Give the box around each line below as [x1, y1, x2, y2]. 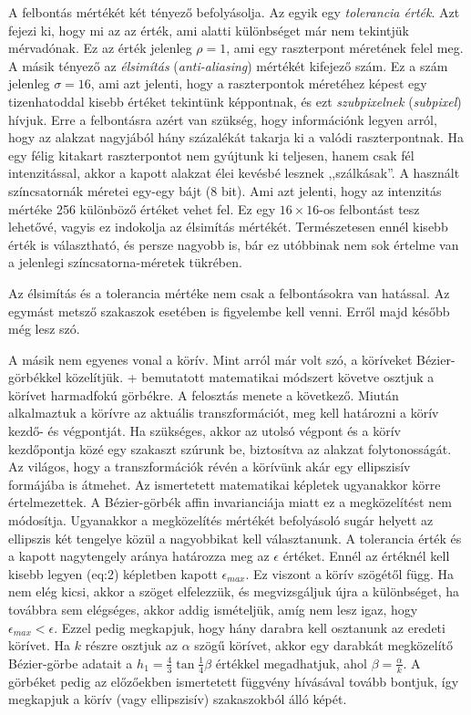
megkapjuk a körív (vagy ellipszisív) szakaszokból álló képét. [8, 689, 347, 709]
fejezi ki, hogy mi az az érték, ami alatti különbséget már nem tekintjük [8, 20, 409, 39]
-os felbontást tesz [319, 199, 420, 218]
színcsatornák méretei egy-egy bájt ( [8, 181, 211, 200]
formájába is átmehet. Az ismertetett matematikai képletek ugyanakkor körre [8, 474, 441, 493]
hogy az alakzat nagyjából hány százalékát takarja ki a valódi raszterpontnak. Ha [8, 128, 465, 147]
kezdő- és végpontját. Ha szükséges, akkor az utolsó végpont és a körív [8, 421, 401, 440]
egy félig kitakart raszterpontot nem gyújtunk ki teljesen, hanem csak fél [8, 145, 415, 164]
